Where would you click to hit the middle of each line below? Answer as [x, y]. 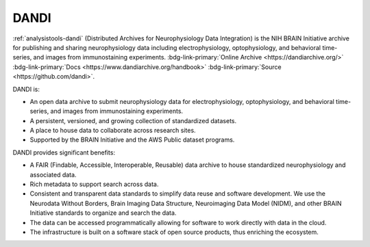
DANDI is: [26, 89]
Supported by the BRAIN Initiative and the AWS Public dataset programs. [132, 140]
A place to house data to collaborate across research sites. [113, 131]
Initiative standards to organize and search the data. [103, 213]
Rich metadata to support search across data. [94, 184]
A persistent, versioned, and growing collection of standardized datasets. [133, 120]
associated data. [53, 174]
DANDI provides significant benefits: [64, 152]
